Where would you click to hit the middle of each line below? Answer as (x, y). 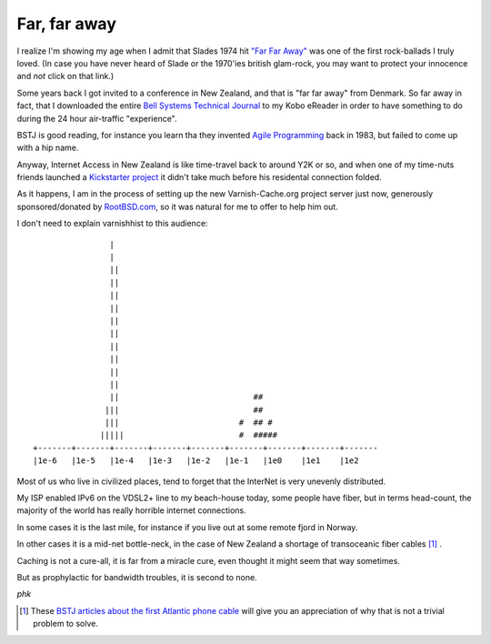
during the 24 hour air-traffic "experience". (97, 118)
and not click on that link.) (65, 76)
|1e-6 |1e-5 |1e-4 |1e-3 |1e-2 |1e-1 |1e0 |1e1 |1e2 (196, 461)
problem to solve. (66, 624)
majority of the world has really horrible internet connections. (132, 510)
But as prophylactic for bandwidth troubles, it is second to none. (137, 577)
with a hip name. (48, 148)
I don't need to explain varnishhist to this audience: (112, 224)
